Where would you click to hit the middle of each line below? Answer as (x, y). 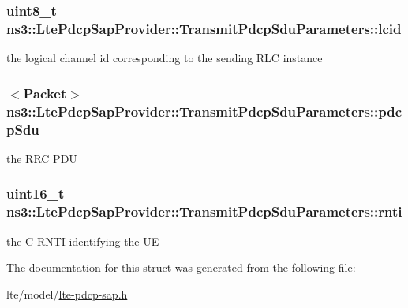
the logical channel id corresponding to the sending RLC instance (165, 58)
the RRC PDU (42, 158)
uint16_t (36, 193)
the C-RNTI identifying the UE (83, 241)
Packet (45, 93)
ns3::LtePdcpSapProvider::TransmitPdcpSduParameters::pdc (204, 111)
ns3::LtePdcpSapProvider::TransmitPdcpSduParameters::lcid (204, 28)
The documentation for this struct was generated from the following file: (181, 267)
